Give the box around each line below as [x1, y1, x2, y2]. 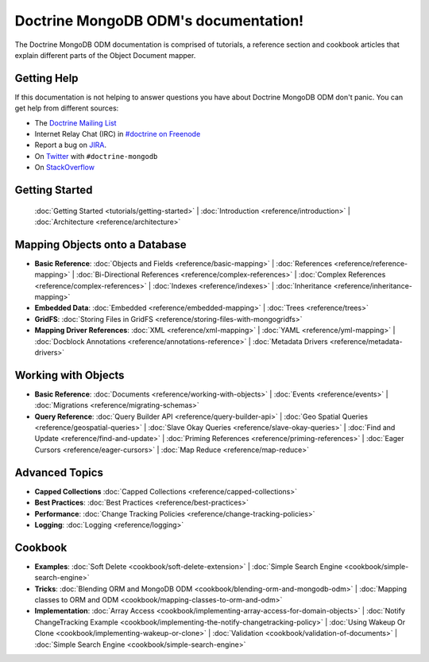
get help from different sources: [14, 103, 119, 113]
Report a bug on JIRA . [34, 140, 107, 150]
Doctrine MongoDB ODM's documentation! [14, 12, 304, 29]
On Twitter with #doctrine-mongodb [34, 151, 158, 161]
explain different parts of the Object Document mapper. [14, 50, 196, 60]
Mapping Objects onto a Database [14, 238, 187, 251]
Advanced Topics [14, 466, 103, 479]
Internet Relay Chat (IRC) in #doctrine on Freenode [34, 130, 201, 139]
